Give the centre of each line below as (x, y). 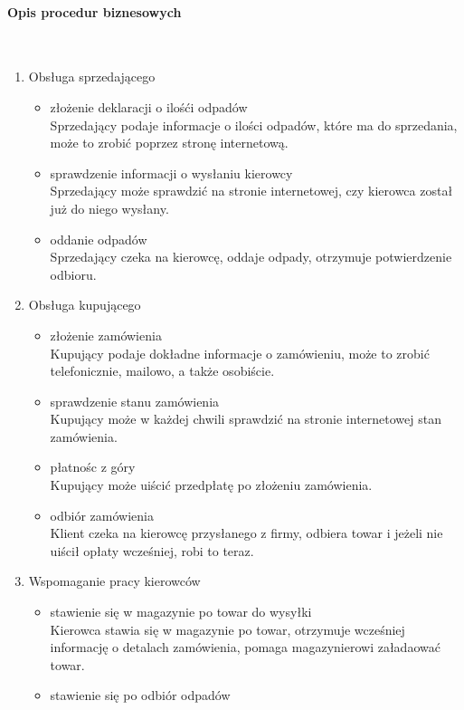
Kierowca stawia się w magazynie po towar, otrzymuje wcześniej (227, 629)
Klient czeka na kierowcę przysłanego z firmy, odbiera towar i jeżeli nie (246, 533)
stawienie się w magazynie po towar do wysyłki (181, 612)
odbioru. (73, 274)
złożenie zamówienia (106, 335)
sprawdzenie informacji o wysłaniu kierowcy (171, 173)
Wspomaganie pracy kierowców (114, 581)
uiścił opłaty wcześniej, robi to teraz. (152, 550)
